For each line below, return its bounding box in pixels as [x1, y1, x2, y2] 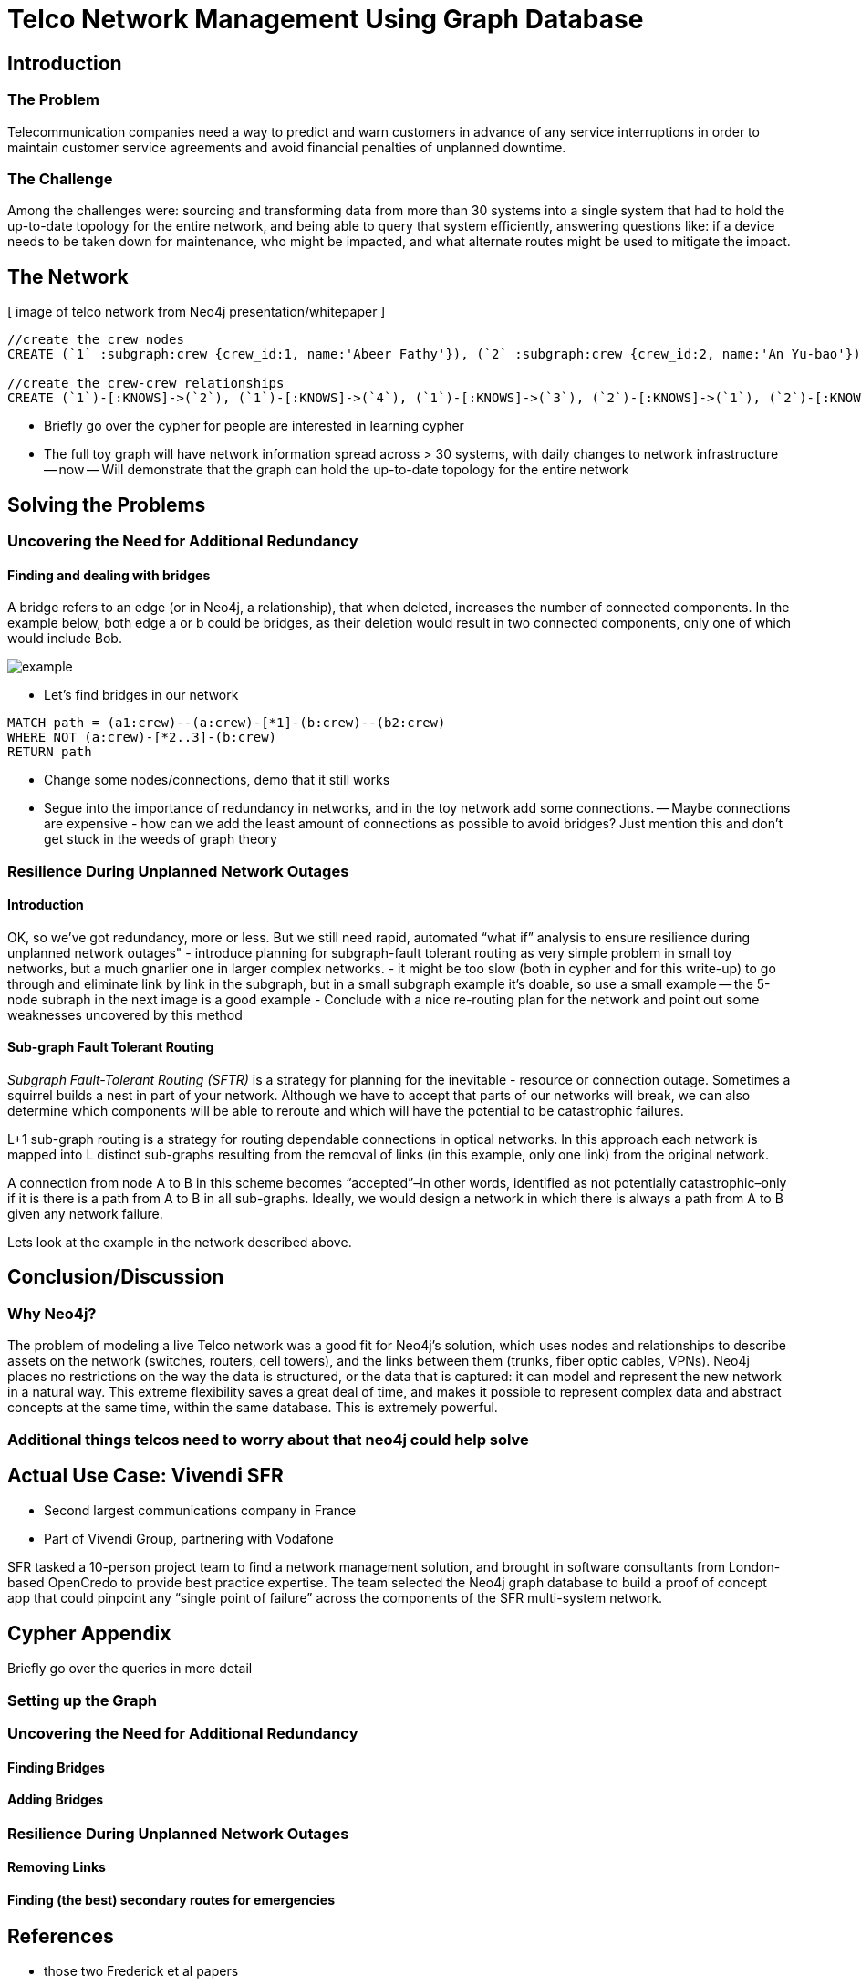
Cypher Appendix [7, 1621, 171, 1645]
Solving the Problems [7, 493, 206, 516]
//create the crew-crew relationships [7, 376, 285, 391]
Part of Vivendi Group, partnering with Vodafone [44, 1531, 334, 1547]
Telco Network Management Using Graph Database [7, 4, 644, 35]
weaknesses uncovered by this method [7, 1006, 243, 1023]
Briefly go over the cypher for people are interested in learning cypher [44, 418, 464, 434]
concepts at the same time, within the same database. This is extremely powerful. [7, 1399, 498, 1416]
